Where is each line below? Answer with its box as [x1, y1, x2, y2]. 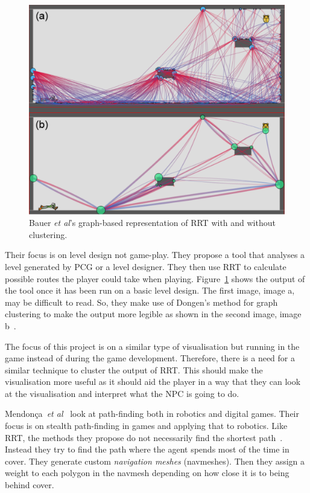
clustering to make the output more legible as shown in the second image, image [5, 308, 302, 320]
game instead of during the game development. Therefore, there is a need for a [5, 352, 295, 364]
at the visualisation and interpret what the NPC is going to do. [5, 387, 239, 399]
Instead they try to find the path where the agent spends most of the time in [5, 443, 289, 456]
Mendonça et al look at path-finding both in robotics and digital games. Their [5, 407, 299, 420]
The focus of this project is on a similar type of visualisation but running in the [5, 340, 300, 352]
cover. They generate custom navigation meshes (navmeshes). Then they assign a [5, 454, 305, 467]
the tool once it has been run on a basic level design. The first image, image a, [5, 284, 295, 297]
